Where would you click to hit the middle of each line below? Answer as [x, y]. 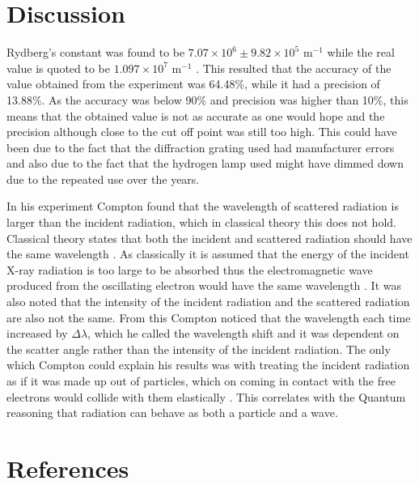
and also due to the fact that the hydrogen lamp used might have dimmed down [205, 163]
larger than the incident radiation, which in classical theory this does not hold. [201, 222]
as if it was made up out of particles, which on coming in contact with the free [201, 381]
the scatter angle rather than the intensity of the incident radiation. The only [199, 349]
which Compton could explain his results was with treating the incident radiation [208, 365]
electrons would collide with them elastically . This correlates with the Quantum [206, 396]
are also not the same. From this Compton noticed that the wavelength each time [209, 317]
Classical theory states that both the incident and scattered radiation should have [209, 238]
